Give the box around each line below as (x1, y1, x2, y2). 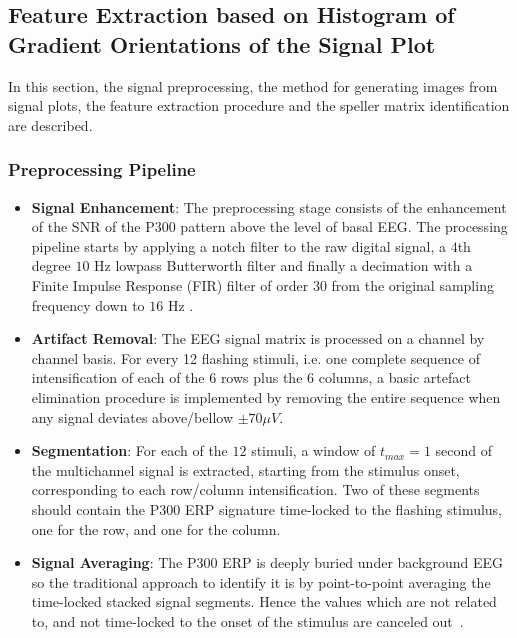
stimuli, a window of (251, 440, 376, 461)
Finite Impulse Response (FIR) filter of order (31, 274, 309, 295)
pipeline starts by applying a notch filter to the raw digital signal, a (31, 235, 446, 256)
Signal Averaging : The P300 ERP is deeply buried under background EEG (31, 552, 504, 573)
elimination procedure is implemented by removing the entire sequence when (31, 386, 501, 407)
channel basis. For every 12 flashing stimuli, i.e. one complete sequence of (31, 347, 481, 368)
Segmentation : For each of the (31, 440, 228, 461)
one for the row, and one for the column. (31, 518, 281, 539)
